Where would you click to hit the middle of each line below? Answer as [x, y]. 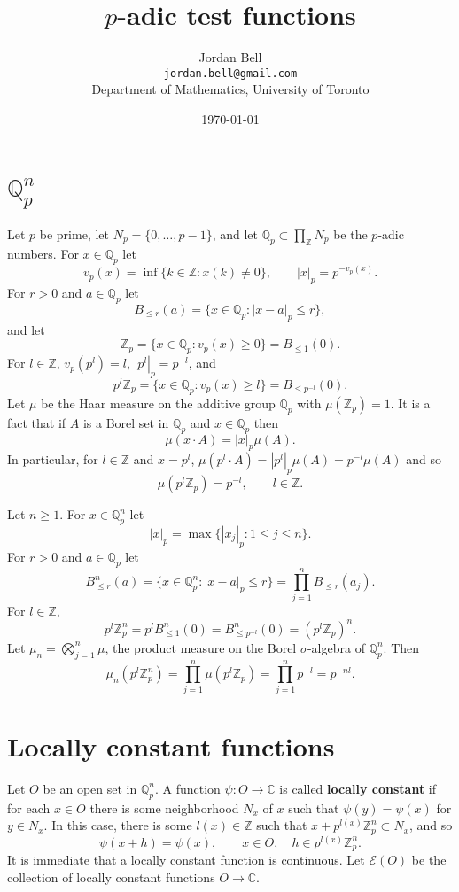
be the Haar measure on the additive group [158, 403]
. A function [187, 788]
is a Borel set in [126, 422]
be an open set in [90, 788]
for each [29, 807]
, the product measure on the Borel [201, 647]
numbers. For [43, 253]
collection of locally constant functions [111, 876]
